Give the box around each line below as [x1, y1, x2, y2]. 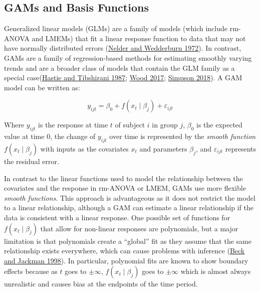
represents [225, 143, 256, 154]
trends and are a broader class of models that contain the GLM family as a [4, 62, 235, 73]
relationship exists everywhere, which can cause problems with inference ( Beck [4, 245, 245, 256]
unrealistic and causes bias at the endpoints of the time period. [4, 278, 198, 289]
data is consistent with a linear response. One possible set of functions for [4, 212, 230, 222]
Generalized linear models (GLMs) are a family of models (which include [4, 23, 228, 34]
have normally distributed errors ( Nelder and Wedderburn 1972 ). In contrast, [4, 43, 241, 53]
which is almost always [180, 266, 251, 276]
